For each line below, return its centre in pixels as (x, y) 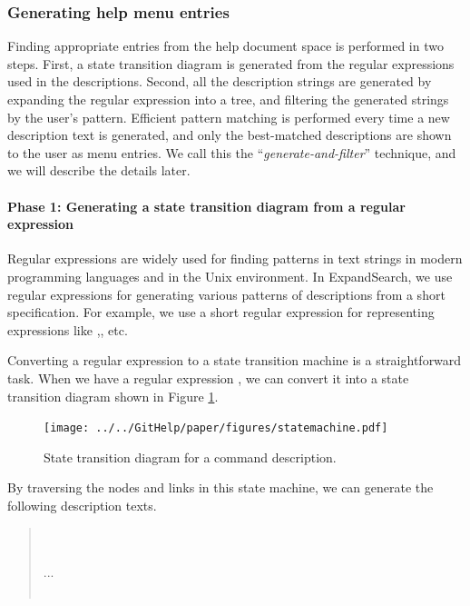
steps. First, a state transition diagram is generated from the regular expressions (231, 63)
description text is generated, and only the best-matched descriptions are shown (230, 135)
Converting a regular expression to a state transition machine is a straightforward (235, 360)
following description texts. (82, 505)
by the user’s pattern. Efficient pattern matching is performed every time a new (229, 117)
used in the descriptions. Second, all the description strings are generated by (220, 81)
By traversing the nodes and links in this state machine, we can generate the (220, 487)
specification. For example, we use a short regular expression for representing (221, 312)
